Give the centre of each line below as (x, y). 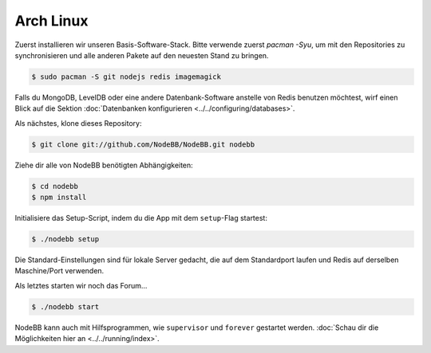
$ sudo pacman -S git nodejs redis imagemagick (126, 76)
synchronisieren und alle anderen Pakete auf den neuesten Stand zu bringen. (142, 55)
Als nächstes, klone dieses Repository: (78, 123)
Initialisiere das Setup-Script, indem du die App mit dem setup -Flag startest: (141, 218)
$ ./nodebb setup (65, 239)
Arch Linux (51, 21)
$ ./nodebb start (65, 306)
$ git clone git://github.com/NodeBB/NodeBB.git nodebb (143, 144)
